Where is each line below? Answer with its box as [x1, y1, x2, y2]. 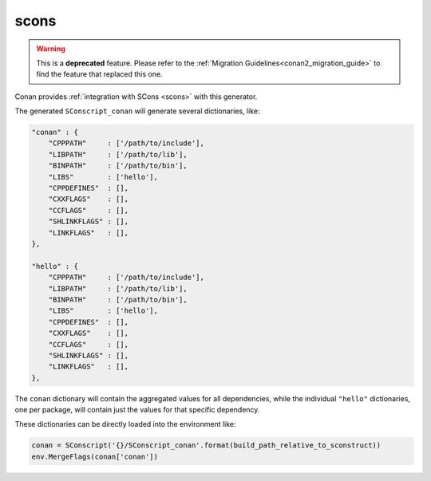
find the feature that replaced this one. [36, 69, 163, 79]
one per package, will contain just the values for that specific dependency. [14, 405, 260, 415]
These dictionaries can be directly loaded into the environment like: [14, 420, 236, 429]
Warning [36, 44, 65, 53]
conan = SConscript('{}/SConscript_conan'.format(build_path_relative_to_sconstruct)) [31, 441, 382, 450]
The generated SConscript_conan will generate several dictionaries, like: [14, 106, 260, 116]
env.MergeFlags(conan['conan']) [31, 451, 159, 461]
